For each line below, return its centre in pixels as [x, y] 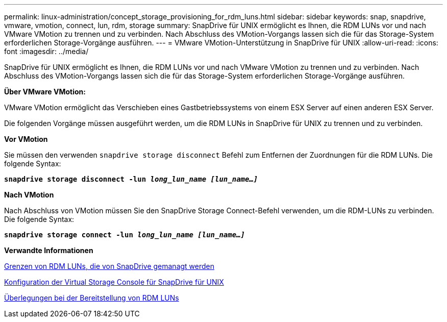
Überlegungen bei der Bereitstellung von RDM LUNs [92, 298]
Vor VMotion [26, 139]
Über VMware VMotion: [45, 92]
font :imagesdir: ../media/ [46, 51]
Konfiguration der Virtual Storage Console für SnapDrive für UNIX [114, 282]
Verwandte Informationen [49, 250]
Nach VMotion [29, 195]
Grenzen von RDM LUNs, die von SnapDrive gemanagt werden [109, 266]
